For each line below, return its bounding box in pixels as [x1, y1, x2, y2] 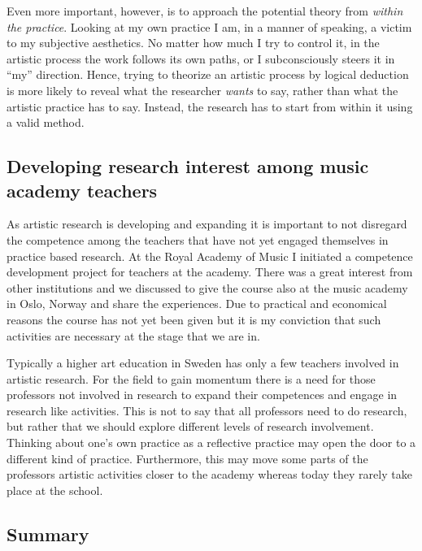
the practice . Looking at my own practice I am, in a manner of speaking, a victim [7, 18, 412, 35]
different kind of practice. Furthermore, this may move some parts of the [7, 449, 368, 466]
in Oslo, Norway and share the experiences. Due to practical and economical [7, 295, 387, 312]
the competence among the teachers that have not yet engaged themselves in [7, 231, 389, 248]
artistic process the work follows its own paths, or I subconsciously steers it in [7, 50, 395, 67]
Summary [7, 521, 89, 546]
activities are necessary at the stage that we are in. [7, 327, 260, 344]
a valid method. [7, 114, 85, 131]
